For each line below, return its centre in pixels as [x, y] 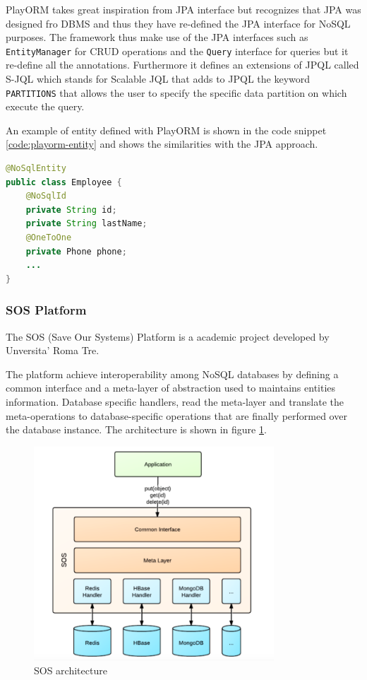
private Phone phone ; [76, 251]
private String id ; [71, 210]
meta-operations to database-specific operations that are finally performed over [176, 415]
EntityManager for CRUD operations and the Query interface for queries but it [177, 51]
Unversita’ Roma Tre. [53, 350]
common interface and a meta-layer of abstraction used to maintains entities [171, 388]
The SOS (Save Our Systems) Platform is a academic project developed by [168, 336]
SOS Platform [46, 310]
